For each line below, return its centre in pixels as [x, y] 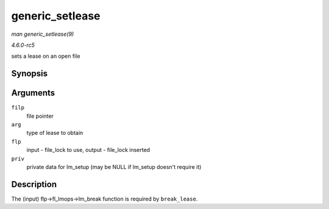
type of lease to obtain [55, 133]
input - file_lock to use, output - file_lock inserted [88, 150]
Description [34, 184]
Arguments [33, 93]
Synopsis [30, 74]
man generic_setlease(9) [43, 34]
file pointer [40, 116]
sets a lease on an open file [46, 56]
